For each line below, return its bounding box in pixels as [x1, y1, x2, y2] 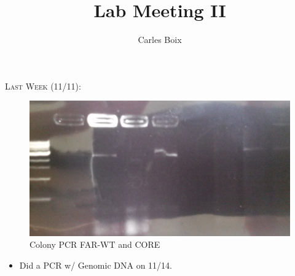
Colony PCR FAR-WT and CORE [29, 238, 160, 251]
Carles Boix [138, 33, 182, 46]
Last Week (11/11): [5, 79, 81, 92]
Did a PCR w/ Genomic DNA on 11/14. [19, 258, 172, 271]
